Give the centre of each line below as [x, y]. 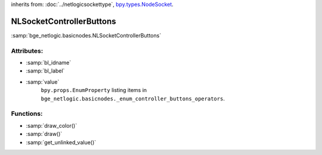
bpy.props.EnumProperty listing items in [94, 90]
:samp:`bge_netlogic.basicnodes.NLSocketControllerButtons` [86, 35]
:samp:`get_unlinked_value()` [61, 142]
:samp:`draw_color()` [52, 125]
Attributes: [27, 50]
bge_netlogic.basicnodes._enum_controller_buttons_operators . [133, 99]
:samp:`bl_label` [45, 71]
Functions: [27, 114]
